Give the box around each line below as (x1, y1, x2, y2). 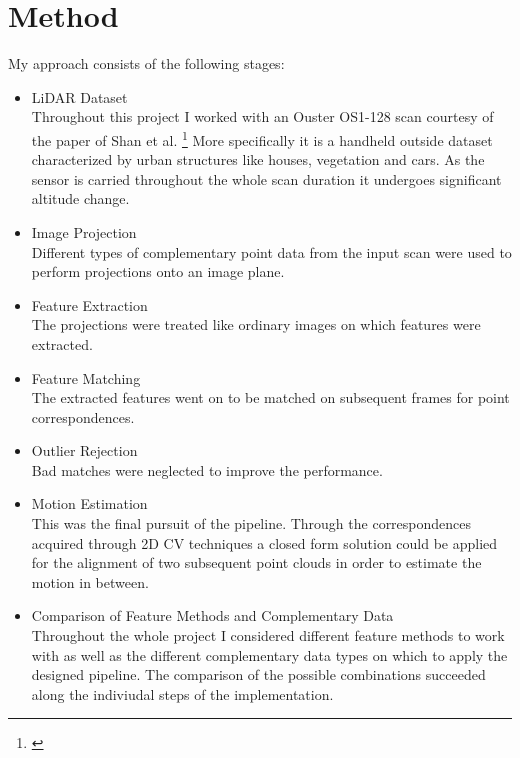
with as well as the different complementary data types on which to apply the (31, 644, 508, 665)
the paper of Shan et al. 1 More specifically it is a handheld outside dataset (31, 126, 493, 150)
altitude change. (31, 188, 130, 209)
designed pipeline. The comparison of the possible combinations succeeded (31, 664, 486, 685)
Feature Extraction (31, 294, 148, 315)
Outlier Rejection (31, 440, 138, 461)
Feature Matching (31, 367, 141, 388)
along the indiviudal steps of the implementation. (31, 683, 334, 704)
